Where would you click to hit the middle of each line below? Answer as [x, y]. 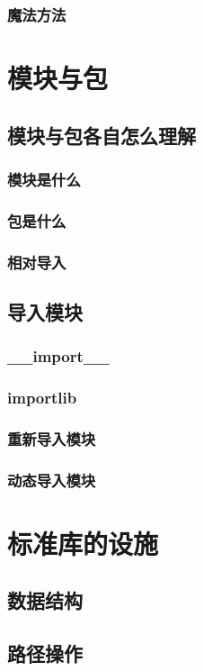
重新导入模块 [52, 438]
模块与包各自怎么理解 [102, 135]
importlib [42, 398]
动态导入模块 [52, 480]
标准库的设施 [83, 543]
